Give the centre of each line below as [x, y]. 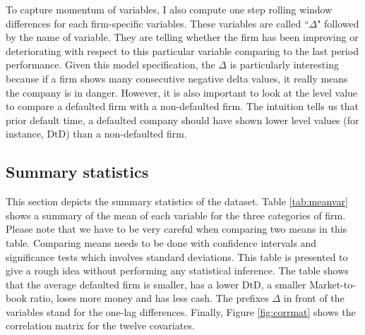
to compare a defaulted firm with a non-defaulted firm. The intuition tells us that [182, 106]
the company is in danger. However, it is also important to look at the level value [182, 92]
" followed [338, 23]
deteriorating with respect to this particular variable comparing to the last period [182, 50]
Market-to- [333, 284]
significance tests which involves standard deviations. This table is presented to [177, 256]
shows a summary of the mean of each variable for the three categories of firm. [176, 215]
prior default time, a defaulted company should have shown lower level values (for [182, 120]
